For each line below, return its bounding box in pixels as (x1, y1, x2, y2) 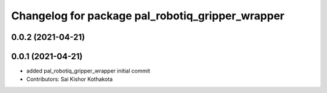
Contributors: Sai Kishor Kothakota (26, 75, 113, 83)
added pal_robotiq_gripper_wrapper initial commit (26, 67, 151, 75)
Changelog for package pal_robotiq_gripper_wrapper (11, 9, 285, 22)
